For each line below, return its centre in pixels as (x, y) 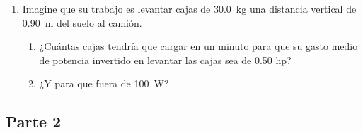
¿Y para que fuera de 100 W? (104, 83)
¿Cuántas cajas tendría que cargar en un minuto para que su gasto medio (198, 46)
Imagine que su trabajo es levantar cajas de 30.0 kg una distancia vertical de (189, 8)
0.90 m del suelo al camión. (82, 22)
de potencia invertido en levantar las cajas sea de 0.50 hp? (165, 59)
